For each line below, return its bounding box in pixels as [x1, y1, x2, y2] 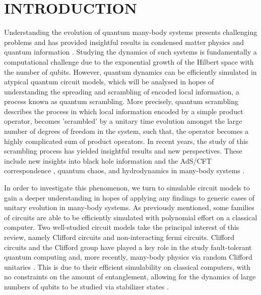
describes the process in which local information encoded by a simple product [4, 106, 243, 116]
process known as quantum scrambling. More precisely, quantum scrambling [4, 96, 238, 107]
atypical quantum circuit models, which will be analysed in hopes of [4, 76, 214, 87]
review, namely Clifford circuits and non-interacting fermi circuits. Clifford [4, 232, 235, 242]
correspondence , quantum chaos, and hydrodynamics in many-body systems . [4, 165, 245, 176]
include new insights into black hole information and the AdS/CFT [4, 155, 212, 166]
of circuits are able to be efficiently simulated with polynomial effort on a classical [4, 212, 257, 222]
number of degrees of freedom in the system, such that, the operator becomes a [4, 126, 249, 136]
